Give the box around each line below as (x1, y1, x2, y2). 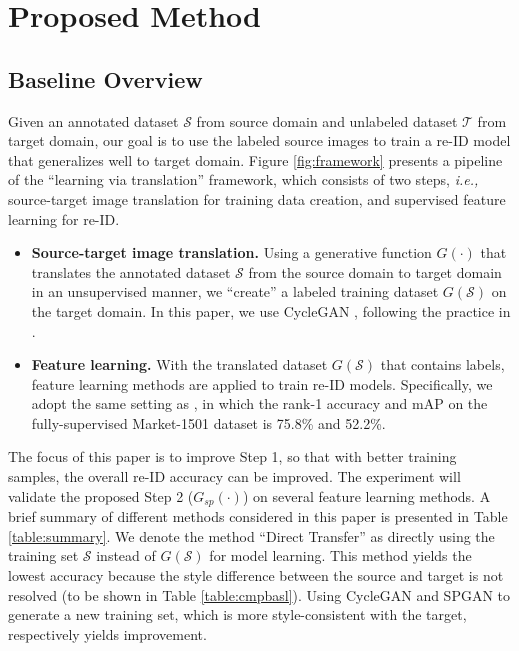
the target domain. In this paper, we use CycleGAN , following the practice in (31, 300, 511, 321)
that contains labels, (380, 354, 505, 375)
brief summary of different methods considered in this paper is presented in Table (8, 506, 508, 527)
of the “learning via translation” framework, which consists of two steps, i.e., (8, 169, 479, 190)
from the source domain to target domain (248, 261, 502, 282)
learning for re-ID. (8, 208, 120, 229)
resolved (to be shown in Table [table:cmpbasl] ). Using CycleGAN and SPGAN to (8, 584, 511, 605)
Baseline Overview (8, 63, 203, 94)
